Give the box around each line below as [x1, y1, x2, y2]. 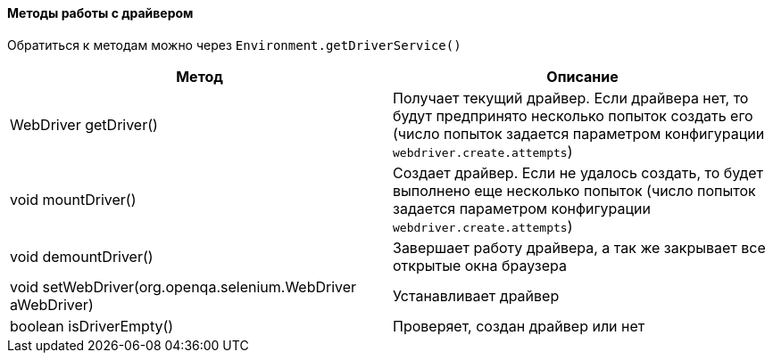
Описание [546, 67, 619, 86]
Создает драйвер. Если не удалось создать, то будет [393, 163, 763, 182]
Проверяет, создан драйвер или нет [393, 316, 645, 335]
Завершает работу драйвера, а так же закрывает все [393, 238, 766, 257]
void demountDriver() [10, 247, 154, 266]
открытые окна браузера [393, 256, 567, 274]
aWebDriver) [10, 295, 94, 314]
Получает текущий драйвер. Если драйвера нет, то [393, 88, 749, 107]
